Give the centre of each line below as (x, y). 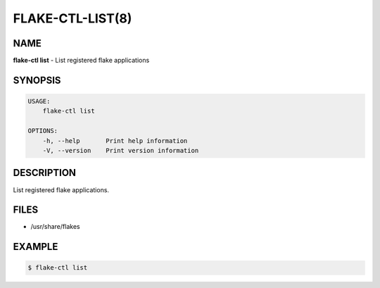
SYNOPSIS (37, 80)
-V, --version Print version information (121, 151)
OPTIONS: (43, 131)
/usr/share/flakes (55, 227)
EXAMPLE (36, 247)
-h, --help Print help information (115, 140)
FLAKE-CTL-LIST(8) (72, 18)
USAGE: (39, 101)
